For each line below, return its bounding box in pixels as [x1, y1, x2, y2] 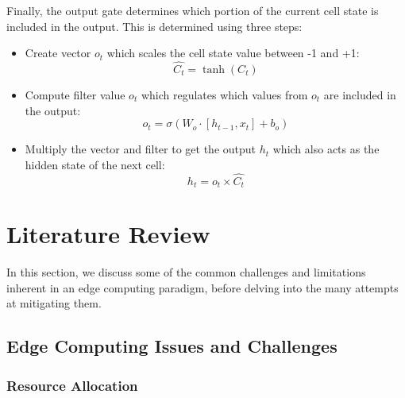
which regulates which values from [141, 87, 308, 102]
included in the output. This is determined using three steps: [6, 17, 303, 34]
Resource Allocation [6, 375, 138, 395]
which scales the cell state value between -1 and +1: [106, 44, 360, 61]
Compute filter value [25, 87, 125, 102]
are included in [323, 87, 396, 102]
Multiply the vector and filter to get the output [25, 141, 256, 157]
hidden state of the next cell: [25, 156, 165, 172]
